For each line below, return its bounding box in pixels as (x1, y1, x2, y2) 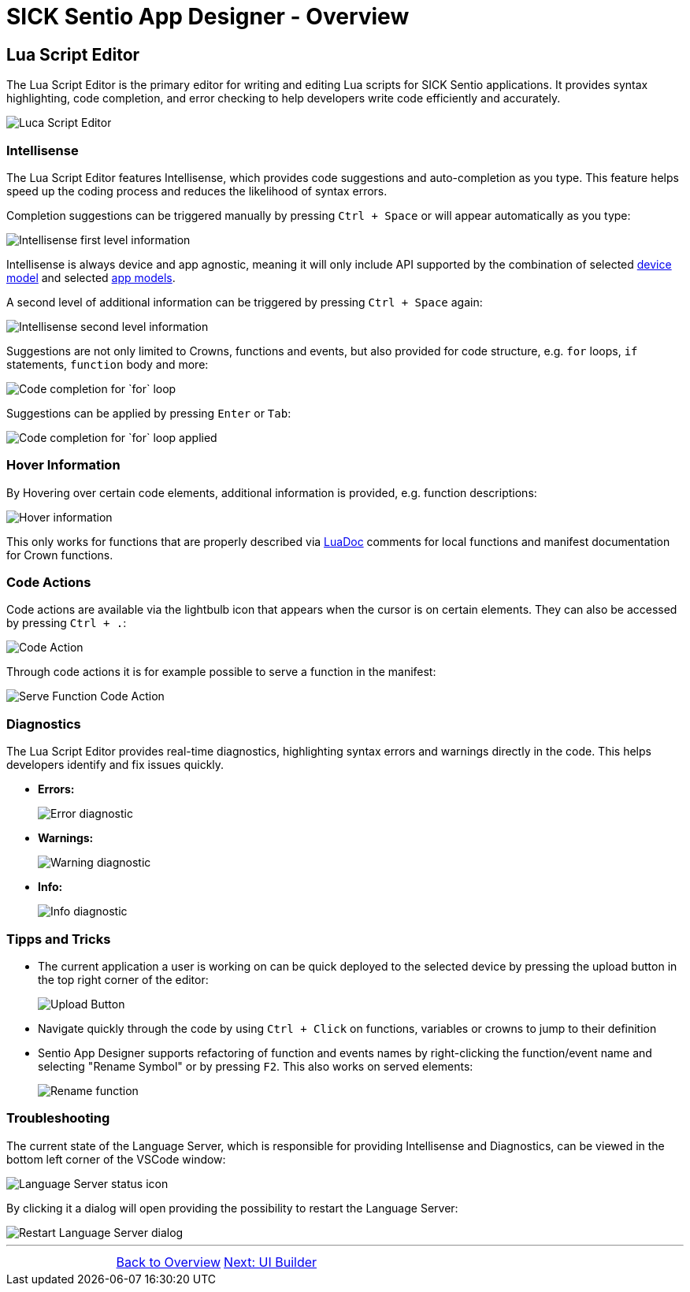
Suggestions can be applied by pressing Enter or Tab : (6, 406, 291, 420)
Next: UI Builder (224, 1253, 317, 1270)
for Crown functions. (6, 548, 113, 562)
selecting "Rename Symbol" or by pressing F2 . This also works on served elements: (38, 1059, 473, 1073)
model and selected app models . (6, 270, 176, 284)
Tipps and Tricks (6, 930, 111, 947)
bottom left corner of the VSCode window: (6, 1152, 226, 1166)
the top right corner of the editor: (38, 972, 209, 986)
